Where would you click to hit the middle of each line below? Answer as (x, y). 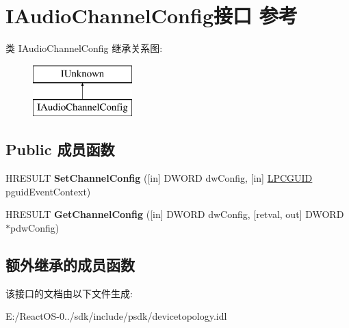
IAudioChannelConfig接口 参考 (152, 15)
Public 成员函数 (60, 149)
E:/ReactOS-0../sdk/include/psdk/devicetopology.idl (116, 316)
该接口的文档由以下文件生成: (69, 293)
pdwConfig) (35, 227)
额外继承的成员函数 (70, 264)
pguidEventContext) (48, 191)
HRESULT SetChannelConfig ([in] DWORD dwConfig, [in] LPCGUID (159, 178)
